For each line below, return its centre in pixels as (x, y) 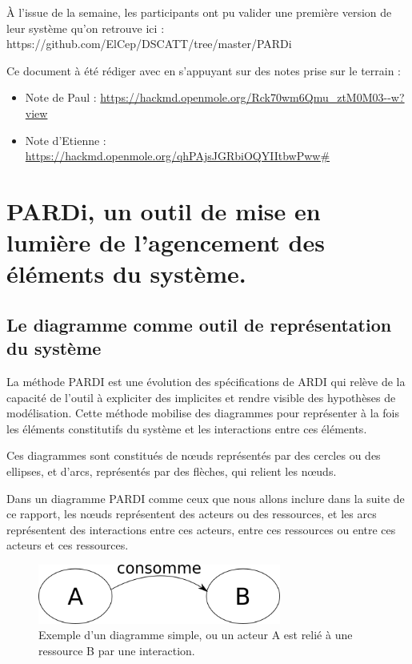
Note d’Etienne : (66, 140)
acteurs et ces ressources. (68, 545)
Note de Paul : (61, 97)
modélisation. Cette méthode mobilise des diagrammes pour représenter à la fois (203, 413)
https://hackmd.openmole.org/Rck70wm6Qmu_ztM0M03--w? (252, 97)
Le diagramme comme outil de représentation (199, 324)
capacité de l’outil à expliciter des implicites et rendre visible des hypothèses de (201, 397)
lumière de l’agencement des (166, 242)
